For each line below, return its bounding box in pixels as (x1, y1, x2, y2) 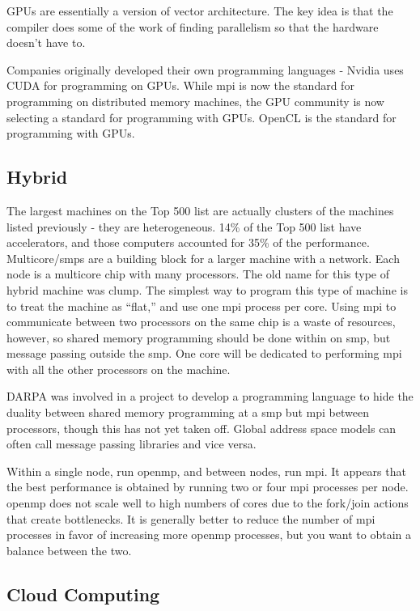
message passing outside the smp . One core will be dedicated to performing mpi (6, 345, 402, 362)
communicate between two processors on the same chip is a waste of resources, (6, 313, 396, 330)
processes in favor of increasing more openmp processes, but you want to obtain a (6, 526, 412, 543)
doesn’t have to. (6, 34, 86, 51)
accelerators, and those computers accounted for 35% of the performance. (6, 234, 370, 251)
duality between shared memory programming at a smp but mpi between (6, 404, 369, 421)
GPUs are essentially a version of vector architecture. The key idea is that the (6, 2, 393, 19)
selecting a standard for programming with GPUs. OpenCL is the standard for (6, 108, 397, 125)
